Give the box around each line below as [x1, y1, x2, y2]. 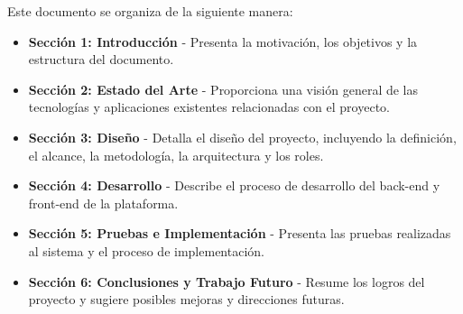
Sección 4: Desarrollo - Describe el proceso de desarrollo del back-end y [28, 176, 440, 195]
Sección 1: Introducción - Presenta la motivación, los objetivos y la [28, 32, 418, 51]
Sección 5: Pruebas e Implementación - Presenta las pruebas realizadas [28, 224, 451, 243]
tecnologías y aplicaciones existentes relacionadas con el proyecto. [28, 97, 390, 116]
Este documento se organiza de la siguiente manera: [7, 2, 293, 20]
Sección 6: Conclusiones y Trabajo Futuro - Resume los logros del [28, 272, 425, 291]
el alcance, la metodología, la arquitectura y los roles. [28, 145, 324, 164]
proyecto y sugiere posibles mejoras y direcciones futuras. [28, 290, 345, 309]
